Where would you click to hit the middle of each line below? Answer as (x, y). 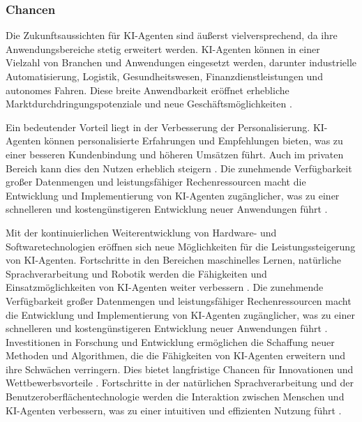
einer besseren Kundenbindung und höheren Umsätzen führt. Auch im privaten (175, 154)
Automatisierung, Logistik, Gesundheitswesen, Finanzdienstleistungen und (164, 76)
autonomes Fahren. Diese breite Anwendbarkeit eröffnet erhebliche (148, 90)
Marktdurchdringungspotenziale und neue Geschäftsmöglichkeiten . (149, 104)
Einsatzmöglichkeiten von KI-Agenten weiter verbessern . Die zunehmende (165, 287)
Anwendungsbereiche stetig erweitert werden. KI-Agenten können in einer (163, 48)
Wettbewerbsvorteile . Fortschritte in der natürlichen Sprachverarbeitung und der (180, 383)
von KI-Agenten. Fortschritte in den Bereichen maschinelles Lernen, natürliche (173, 260)
